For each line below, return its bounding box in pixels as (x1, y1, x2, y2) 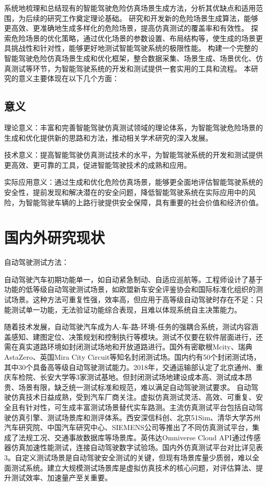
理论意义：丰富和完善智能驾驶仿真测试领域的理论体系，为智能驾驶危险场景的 (4, 122, 263, 132)
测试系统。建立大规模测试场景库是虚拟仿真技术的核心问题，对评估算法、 (11, 462, 256, 473)
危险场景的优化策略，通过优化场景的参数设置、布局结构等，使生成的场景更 (11, 32, 263, 43)
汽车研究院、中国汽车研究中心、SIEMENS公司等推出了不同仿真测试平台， (4, 422, 253, 433)
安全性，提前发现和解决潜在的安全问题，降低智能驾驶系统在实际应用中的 (4, 186, 249, 197)
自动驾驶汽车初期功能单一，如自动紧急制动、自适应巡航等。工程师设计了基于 (4, 274, 263, 284)
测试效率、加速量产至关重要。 (11, 472, 112, 483)
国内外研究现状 (4, 227, 105, 248)
